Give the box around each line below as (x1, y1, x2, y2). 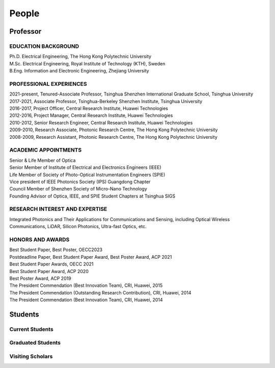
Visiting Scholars (9, 353, 53, 360)
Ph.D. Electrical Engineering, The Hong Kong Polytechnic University (9, 54, 152, 60)
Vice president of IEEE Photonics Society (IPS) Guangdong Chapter (9, 179, 151, 185)
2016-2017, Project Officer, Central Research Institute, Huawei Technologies (9, 105, 168, 112)
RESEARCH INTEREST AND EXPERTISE (9, 206, 107, 213)
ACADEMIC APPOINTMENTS (9, 146, 82, 154)
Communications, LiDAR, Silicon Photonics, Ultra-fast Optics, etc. (9, 224, 147, 230)
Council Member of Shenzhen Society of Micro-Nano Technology (9, 186, 147, 192)
